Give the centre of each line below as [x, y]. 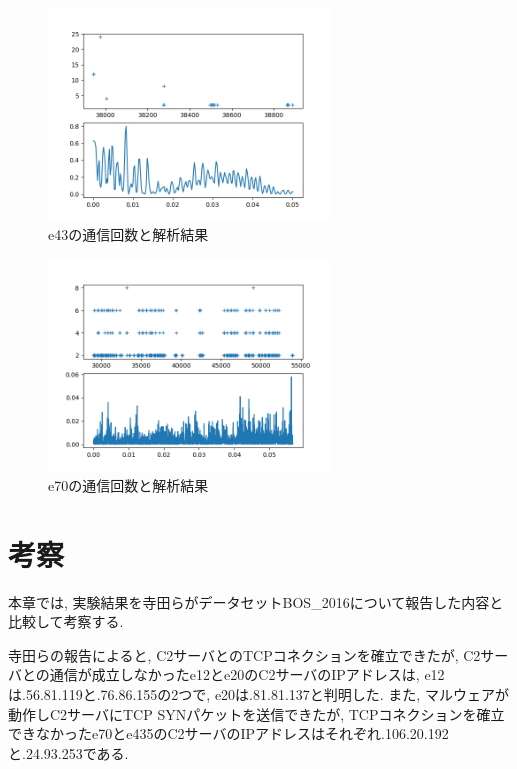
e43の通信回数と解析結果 [128, 234]
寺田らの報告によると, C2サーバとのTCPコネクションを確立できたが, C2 [244, 654]
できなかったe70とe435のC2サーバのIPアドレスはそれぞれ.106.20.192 [228, 733]
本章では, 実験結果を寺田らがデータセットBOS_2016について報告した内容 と [256, 601]
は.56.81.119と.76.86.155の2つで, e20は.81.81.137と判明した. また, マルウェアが [258, 694]
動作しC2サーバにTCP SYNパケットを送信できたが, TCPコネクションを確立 [256, 713]
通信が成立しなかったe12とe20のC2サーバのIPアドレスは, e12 [247, 674]
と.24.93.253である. [68, 752]
